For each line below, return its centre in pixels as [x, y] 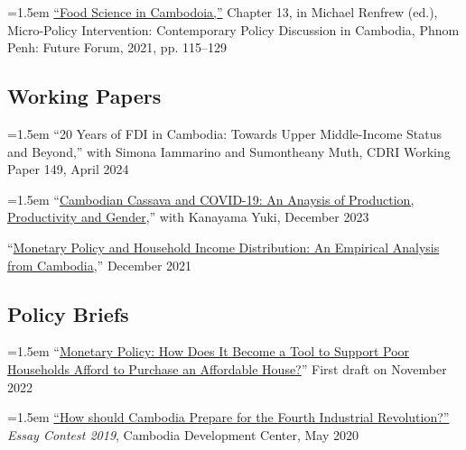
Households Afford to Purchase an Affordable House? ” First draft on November [227, 368]
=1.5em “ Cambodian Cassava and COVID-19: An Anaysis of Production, [211, 199]
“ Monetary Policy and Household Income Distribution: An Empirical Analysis [224, 247]
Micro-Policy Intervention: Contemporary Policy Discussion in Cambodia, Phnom [233, 29]
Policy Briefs [68, 313]
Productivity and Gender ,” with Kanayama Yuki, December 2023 [188, 217]
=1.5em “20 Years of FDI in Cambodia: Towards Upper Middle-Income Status [225, 133]
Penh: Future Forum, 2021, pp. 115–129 [117, 47]
